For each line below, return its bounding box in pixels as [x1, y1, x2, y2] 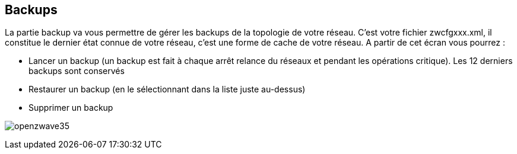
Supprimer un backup [28, 102, 113, 113]
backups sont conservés [28, 66, 125, 76]
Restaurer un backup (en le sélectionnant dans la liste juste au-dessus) [28, 84, 306, 95]
